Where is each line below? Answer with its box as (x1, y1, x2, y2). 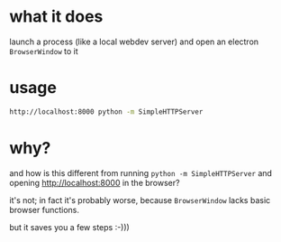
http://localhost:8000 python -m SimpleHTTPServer (9, 107, 204, 116)
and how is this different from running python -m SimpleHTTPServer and (9, 167, 273, 178)
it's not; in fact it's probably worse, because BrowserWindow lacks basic (9, 194, 271, 205)
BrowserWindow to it (9, 45, 78, 56)
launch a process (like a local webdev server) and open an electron (9, 36, 259, 47)
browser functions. (9, 204, 79, 215)
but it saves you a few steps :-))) (9, 221, 131, 232)
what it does (9, 6, 104, 27)
